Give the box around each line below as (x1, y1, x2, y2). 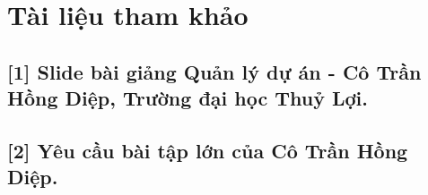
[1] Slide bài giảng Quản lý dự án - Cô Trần (7, 57, 422, 85)
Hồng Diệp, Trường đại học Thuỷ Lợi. (7, 84, 369, 112)
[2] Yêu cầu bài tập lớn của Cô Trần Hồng (7, 136, 408, 164)
